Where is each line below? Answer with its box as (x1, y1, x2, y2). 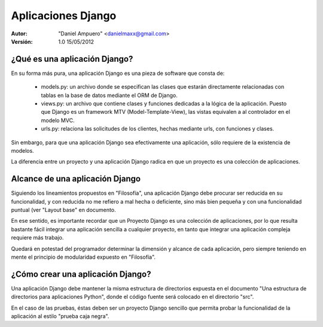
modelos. (11, 147, 34, 154)
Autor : (11, 30, 28, 37)
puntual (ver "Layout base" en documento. (11, 207, 116, 214)
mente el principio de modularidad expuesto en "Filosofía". (11, 253, 156, 261)
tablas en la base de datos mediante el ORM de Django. (41, 92, 178, 99)
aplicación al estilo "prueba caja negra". (11, 313, 109, 320)
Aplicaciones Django (11, 9, 117, 22)
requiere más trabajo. (11, 234, 64, 241)
